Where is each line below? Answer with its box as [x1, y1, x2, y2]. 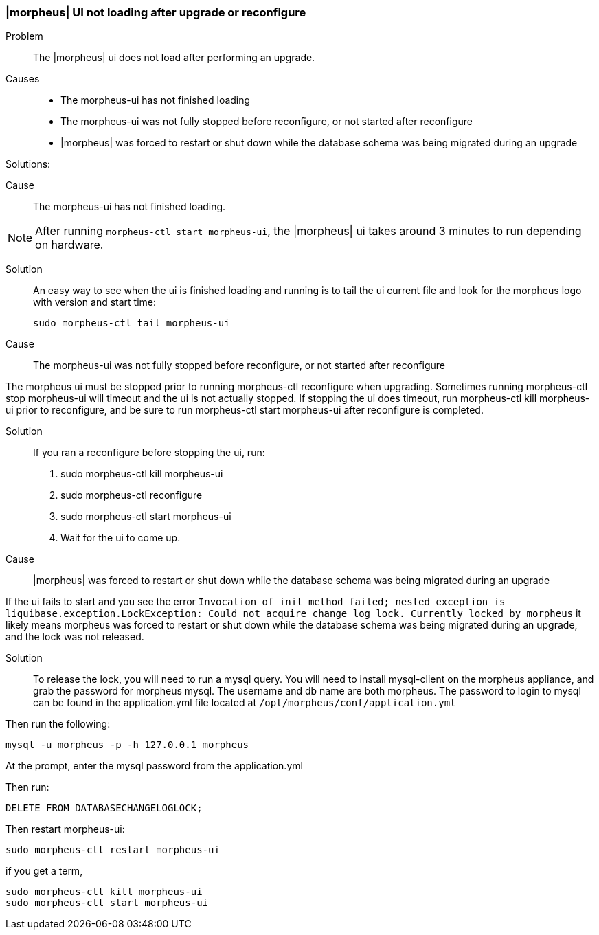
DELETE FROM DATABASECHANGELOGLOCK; [5, 802, 203, 814]
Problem [5, 30, 43, 43]
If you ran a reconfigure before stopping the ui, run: [33, 447, 265, 459]
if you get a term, [5, 865, 83, 877]
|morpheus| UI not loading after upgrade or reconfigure [5, 5, 306, 19]
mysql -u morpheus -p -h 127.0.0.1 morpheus [5, 739, 249, 751]
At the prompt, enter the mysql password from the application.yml [5, 760, 303, 772]
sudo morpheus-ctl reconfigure [60, 489, 203, 502]
